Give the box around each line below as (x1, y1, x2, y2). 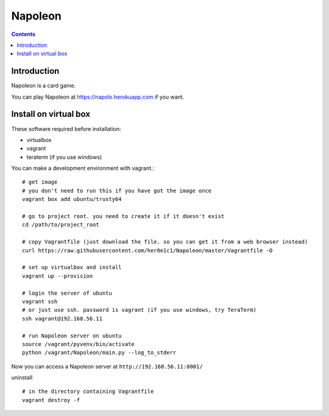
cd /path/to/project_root (22, 221, 100, 228)
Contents (11, 30, 36, 38)
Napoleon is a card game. (11, 82, 76, 90)
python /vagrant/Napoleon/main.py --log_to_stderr (22, 349, 177, 356)
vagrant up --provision (22, 272, 93, 280)
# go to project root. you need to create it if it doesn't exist (22, 213, 225, 220)
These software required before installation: (11, 125, 121, 132)
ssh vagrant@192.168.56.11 (22, 315, 103, 322)
